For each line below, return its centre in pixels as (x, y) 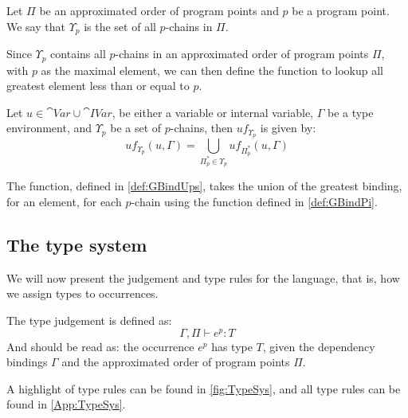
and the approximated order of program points (176, 362)
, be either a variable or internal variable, (213, 112)
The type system (77, 245)
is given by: (288, 128)
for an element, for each (64, 202)
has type (232, 346)
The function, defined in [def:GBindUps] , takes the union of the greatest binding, (204, 186)
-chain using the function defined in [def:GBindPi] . (254, 202)
